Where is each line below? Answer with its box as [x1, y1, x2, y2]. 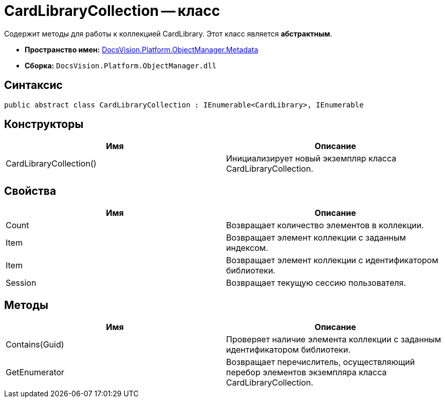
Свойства [4, 184, 57, 197]
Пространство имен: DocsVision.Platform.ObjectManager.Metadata [25, 45, 258, 54]
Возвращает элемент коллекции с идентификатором [226, 255, 438, 266]
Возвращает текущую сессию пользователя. [226, 278, 406, 288]
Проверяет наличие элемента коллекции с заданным [226, 334, 441, 345]
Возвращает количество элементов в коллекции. [226, 220, 424, 231]
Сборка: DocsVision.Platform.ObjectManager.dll [25, 61, 217, 70]
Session [6, 278, 36, 288]
